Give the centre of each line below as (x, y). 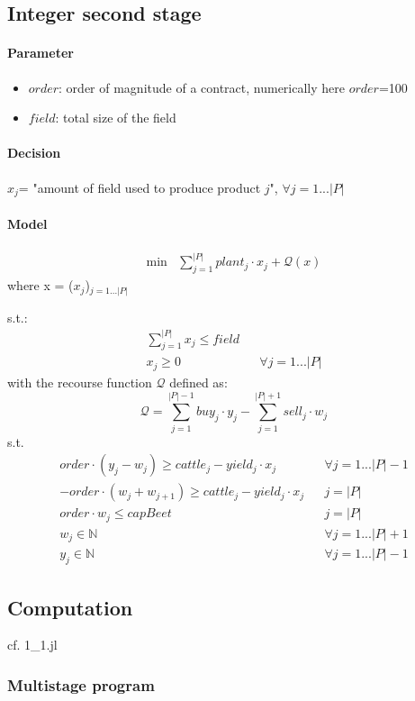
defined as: (198, 382)
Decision (34, 153)
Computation (70, 607)
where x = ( (41, 285)
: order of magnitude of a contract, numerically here (202, 87)
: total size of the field (116, 118)
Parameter (41, 53)
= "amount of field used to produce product (140, 187)
